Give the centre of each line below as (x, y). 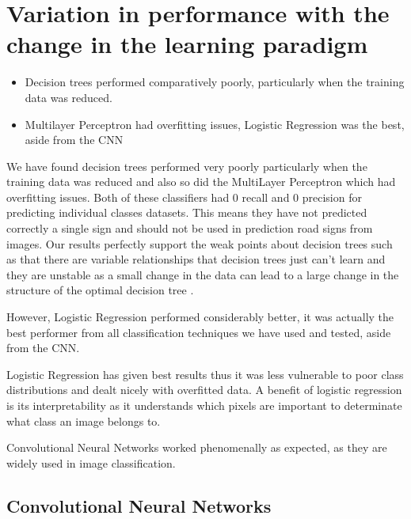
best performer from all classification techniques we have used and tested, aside (199, 332)
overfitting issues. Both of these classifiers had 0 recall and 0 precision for (184, 197)
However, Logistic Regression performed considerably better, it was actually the (200, 317)
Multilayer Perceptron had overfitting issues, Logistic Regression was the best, (215, 124)
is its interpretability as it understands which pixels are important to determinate (204, 405)
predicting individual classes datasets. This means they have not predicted (187, 212)
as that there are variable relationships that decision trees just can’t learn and (196, 259)
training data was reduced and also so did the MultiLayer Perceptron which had (201, 182)
